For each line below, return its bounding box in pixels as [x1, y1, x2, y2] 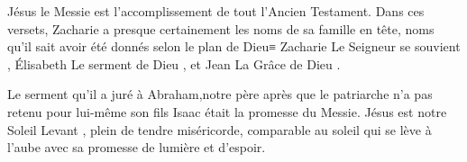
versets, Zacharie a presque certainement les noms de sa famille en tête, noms [7, 19, 435, 38]
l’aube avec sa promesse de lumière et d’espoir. [7, 138, 266, 157]
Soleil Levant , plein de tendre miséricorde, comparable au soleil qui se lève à [7, 120, 432, 139]
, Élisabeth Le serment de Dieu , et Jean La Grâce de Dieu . [7, 54, 341, 73]
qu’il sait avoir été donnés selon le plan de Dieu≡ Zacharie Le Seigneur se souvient [7, 37, 461, 56]
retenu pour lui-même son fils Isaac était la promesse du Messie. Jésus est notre [7, 102, 447, 121]
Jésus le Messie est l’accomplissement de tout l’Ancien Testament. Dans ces [7, 2, 425, 20]
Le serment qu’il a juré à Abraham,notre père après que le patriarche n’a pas [7, 85, 433, 103]
